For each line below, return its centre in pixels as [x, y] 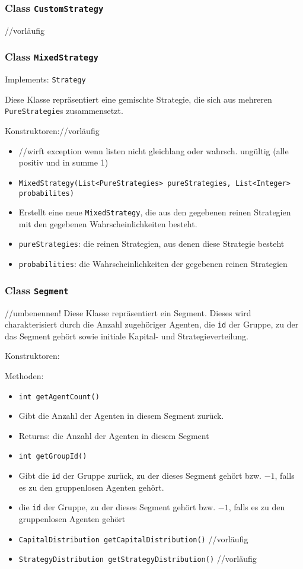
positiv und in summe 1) [63, 162]
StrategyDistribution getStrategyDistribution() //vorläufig [138, 559]
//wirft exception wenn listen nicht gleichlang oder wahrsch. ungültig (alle [154, 150]
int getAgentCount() [59, 397]
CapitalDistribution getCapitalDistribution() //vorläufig [133, 538]
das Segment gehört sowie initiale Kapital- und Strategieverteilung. [127, 336]
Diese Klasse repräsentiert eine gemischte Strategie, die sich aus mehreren [138, 99]
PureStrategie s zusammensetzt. [64, 111]
